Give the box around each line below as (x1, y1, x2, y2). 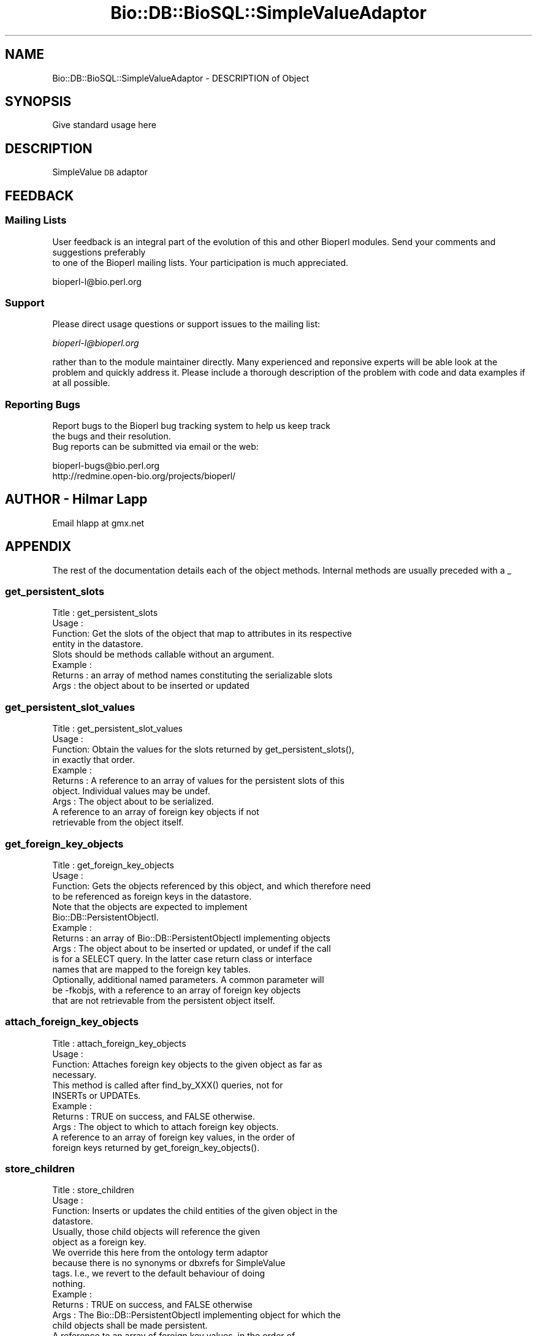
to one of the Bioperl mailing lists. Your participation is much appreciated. (52, 257, 348, 268)
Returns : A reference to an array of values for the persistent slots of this (52, 775, 345, 786)
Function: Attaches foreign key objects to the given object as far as (52, 1058, 322, 1069)
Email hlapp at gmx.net (52, 517, 145, 528)
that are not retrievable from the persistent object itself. (52, 995, 275, 1006)
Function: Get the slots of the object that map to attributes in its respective (52, 628, 352, 639)
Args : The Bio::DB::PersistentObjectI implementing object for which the (52, 1310, 341, 1321)
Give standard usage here (52, 120, 156, 131)
